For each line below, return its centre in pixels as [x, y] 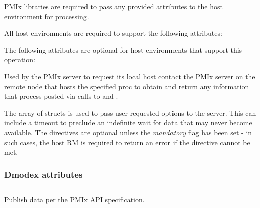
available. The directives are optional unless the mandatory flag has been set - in [128, 132]
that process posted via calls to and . [61, 96]
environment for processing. [47, 16]
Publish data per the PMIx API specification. [74, 199]
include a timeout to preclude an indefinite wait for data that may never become [128, 123]
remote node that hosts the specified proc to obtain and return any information [127, 86]
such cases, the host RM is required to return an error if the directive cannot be [127, 142]
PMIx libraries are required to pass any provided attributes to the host [113, 6]
